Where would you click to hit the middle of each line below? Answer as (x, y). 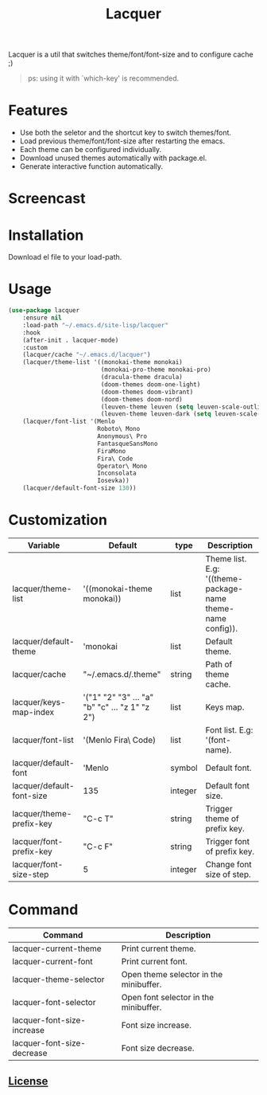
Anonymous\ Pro (122, 436)
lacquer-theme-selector (58, 979)
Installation (46, 235)
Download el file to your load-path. (65, 257)
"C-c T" (98, 819)
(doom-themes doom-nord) (141, 399)
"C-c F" (98, 847)
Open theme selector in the (172, 974)
